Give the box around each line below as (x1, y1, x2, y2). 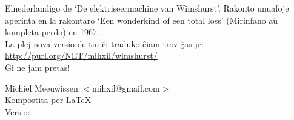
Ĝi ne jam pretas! (5, 61, 70, 73)
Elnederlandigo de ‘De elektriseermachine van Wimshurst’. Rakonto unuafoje (5, 2, 289, 14)
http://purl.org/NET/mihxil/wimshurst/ (5, 49, 158, 62)
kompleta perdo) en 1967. (5, 25, 99, 38)
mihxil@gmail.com (92, 81, 160, 94)
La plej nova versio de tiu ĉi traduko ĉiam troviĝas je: (5, 37, 204, 50)
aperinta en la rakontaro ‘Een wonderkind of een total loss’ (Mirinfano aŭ (5, 13, 278, 26)
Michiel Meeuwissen (5, 81, 78, 94)
